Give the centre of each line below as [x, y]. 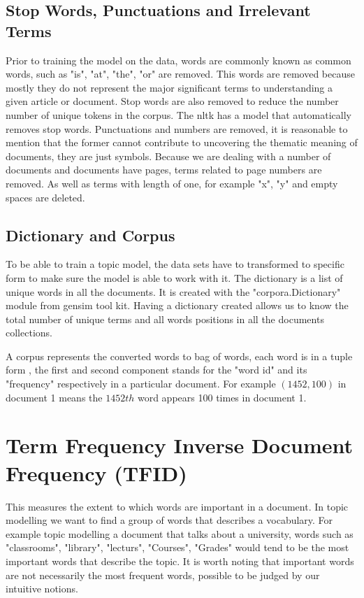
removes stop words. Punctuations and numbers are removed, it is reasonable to [177, 128]
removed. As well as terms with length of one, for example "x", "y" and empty [172, 183]
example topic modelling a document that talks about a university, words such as [180, 533]
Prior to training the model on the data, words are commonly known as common [179, 60]
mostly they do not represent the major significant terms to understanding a [169, 87]
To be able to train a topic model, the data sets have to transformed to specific [175, 264]
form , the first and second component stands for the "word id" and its [156, 370]
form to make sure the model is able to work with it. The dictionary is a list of [174, 277]
